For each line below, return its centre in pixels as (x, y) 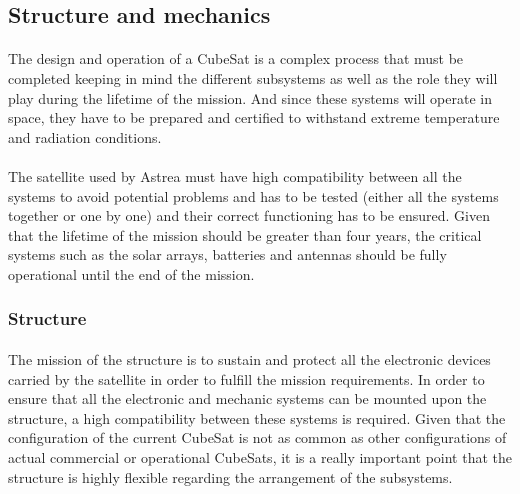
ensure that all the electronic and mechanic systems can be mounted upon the (247, 398)
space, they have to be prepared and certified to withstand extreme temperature (254, 117)
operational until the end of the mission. (131, 273)
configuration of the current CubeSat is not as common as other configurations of (257, 437)
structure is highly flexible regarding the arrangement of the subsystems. (230, 476)
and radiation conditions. (85, 136)
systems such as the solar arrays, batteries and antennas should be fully (227, 254)
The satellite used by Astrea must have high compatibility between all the (235, 175)
